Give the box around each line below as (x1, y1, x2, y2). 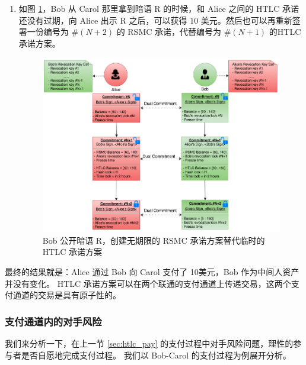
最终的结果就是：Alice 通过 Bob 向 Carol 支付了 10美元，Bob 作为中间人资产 (5, 266, 299, 278)
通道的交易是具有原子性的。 (12, 289, 121, 301)
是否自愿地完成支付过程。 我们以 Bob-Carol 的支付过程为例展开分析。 (21, 348, 291, 361)
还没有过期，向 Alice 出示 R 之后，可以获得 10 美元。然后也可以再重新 (18, 14, 292, 26)
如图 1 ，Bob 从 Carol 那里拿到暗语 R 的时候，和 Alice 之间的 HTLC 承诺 (18, 2, 299, 14)
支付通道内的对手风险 (5, 314, 102, 328)
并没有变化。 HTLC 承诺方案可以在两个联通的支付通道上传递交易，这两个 (5, 277, 291, 289)
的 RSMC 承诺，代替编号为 (116, 25, 222, 38)
